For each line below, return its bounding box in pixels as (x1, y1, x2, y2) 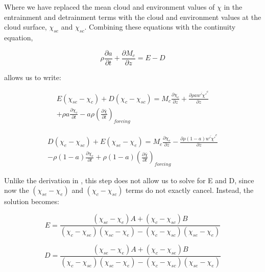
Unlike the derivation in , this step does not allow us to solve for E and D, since (4, 175, 254, 185)
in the (224, 2, 243, 12)
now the (4, 185, 29, 195)
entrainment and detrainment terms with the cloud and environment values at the (4, 11, 261, 22)
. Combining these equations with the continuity (84, 21, 236, 32)
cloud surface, (4, 21, 47, 32)
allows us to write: (4, 71, 61, 82)
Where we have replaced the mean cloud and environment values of (4, 2, 215, 12)
